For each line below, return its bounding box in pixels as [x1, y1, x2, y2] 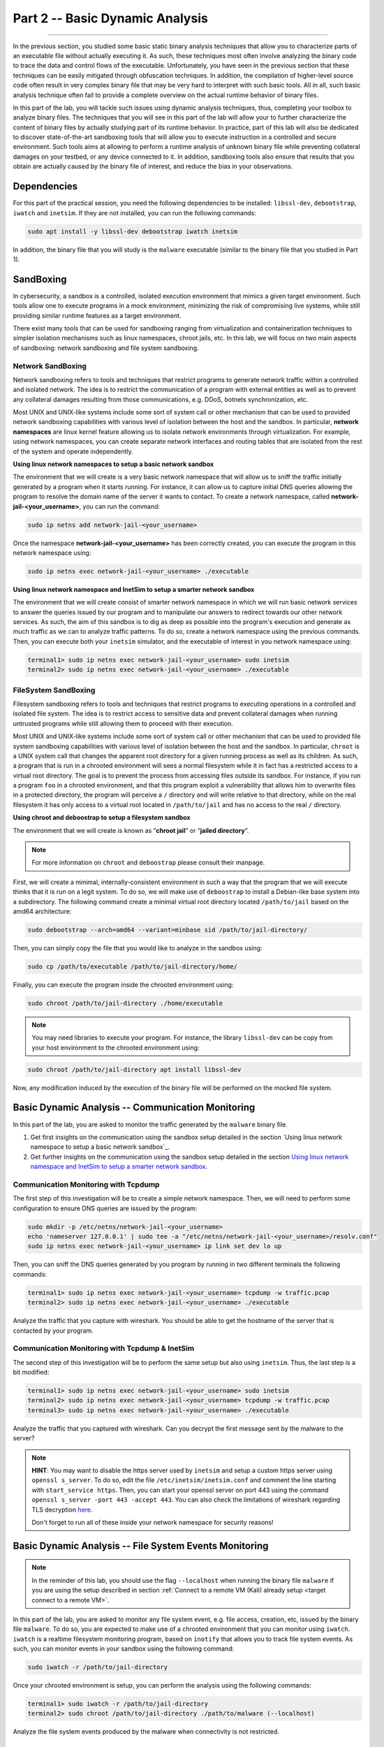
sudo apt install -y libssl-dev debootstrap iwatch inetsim [27, 227, 238, 235]
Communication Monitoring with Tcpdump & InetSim [13, 1344, 195, 1354]
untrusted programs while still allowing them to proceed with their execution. [13, 719, 233, 727]
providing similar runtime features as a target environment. [13, 311, 182, 319]
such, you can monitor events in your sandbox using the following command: [13, 1644, 234, 1653]
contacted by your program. [13, 1326, 94, 1335]
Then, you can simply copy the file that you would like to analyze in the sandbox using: [13, 943, 263, 952]
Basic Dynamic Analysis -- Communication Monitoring [13, 1101, 256, 1114]
